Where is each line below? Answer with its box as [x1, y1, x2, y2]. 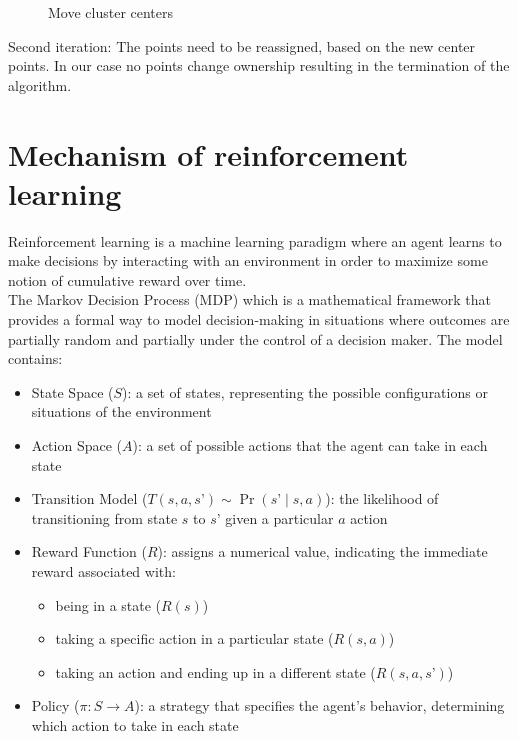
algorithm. [8, 74, 72, 95]
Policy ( [31, 695, 80, 716]
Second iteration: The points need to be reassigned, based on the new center [8, 35, 476, 56]
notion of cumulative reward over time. [8, 269, 247, 290]
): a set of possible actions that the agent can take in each [132, 435, 488, 456]
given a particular [225, 507, 334, 528]
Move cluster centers [48, 2, 174, 22]
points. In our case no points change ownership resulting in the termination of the [8, 55, 510, 76]
